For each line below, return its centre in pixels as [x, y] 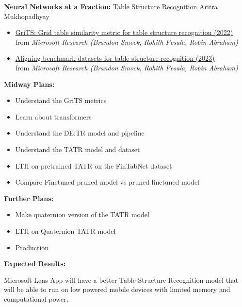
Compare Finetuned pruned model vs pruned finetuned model [107, 182]
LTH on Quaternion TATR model [65, 230]
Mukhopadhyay [27, 16]
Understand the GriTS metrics [61, 100]
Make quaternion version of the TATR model [82, 214]
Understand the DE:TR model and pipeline [80, 133]
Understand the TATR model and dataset [78, 149]
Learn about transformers [53, 116]
